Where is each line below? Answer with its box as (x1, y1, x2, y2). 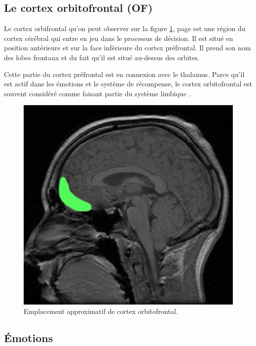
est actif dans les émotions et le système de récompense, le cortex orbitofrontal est (4, 78, 253, 89)
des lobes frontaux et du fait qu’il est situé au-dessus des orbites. (4, 52, 200, 62)
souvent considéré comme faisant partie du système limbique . (4, 88, 191, 98)
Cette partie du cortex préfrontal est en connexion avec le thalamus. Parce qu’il (4, 69, 245, 79)
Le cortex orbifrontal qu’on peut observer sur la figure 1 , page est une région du (4, 23, 246, 34)
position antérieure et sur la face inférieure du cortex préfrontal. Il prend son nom (4, 42, 251, 53)
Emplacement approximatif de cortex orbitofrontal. (24, 306, 178, 316)
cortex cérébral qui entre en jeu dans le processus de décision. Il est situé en (4, 33, 233, 43)
